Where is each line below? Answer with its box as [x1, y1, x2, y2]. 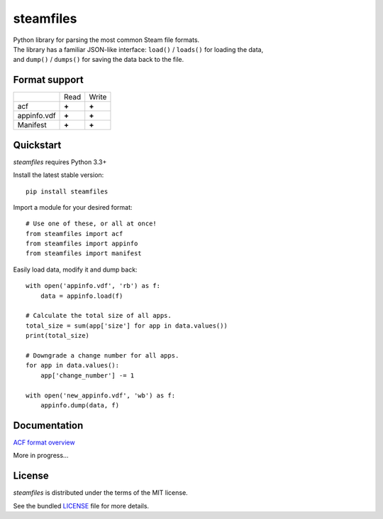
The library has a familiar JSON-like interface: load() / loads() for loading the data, [13, 45, 264, 53]
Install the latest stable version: [13, 171, 104, 179]
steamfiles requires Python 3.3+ [13, 157, 107, 166]
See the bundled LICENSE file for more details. [13, 501, 149, 510]
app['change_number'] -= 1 [40, 371, 135, 380]
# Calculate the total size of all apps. [26, 311, 172, 320]
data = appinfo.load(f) [40, 291, 123, 300]
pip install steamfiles [26, 187, 109, 196]
